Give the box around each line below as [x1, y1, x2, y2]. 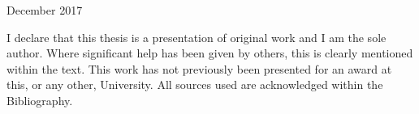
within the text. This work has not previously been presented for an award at [6, 60, 392, 77]
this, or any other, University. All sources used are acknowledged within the [6, 76, 383, 93]
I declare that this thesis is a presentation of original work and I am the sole [6, 28, 387, 45]
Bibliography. [6, 91, 73, 108]
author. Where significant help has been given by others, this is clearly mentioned [6, 44, 413, 61]
